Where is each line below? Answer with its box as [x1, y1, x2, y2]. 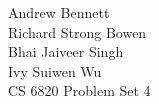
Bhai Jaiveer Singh [8, 41, 124, 62]
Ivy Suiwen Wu [8, 60, 102, 81]
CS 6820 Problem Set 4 [8, 80, 151, 101]
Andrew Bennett [8, 2, 110, 22]
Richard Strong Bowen [8, 21, 147, 42]
